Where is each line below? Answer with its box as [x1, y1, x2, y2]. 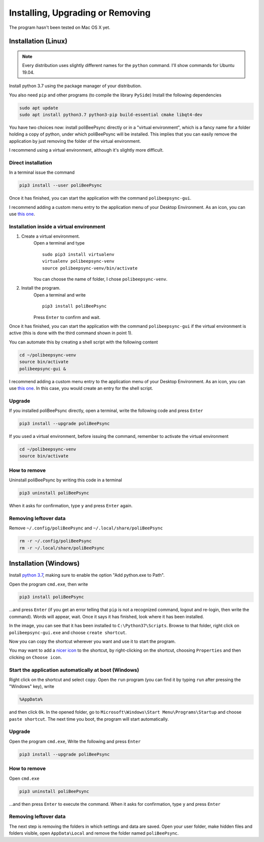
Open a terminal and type [33, 240, 85, 246]
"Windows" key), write [9, 683, 55, 689]
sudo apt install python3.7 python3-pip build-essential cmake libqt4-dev [19, 112, 203, 117]
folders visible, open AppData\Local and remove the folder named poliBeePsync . [9, 830, 179, 836]
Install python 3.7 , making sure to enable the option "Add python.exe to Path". [9, 572, 165, 578]
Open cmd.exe [9, 775, 40, 781]
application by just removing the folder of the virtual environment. [9, 138, 141, 144]
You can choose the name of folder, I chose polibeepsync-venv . [33, 276, 168, 282]
